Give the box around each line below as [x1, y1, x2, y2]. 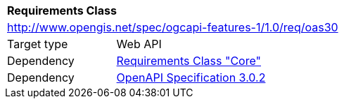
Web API [116, 37, 162, 51]
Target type [7, 37, 68, 51]
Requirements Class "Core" [116, 54, 261, 68]
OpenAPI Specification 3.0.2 [116, 70, 266, 84]
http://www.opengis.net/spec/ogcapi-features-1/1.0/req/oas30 [7, 20, 338, 34]
